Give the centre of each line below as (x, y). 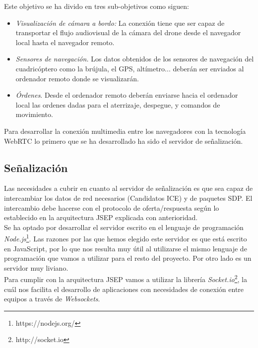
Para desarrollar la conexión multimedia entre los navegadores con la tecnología (125, 131)
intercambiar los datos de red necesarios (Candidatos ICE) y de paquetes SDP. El (128, 198)
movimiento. (34, 114)
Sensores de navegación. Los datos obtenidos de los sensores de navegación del (135, 59)
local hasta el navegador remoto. (65, 42)
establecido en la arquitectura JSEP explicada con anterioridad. (101, 217)
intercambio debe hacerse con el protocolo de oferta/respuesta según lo (112, 207)
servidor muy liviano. (36, 267)
